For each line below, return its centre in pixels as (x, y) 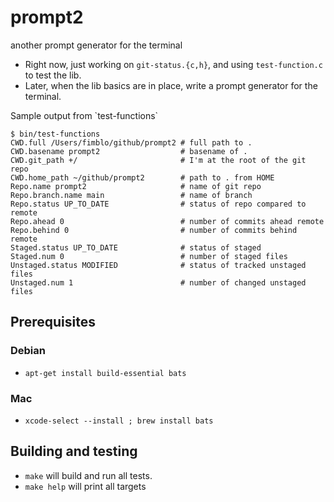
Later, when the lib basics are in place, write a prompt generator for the (171, 85)
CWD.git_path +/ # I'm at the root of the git (158, 160)
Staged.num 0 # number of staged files (149, 256)
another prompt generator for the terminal (96, 45)
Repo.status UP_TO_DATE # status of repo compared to (158, 204)
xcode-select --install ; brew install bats (119, 421)
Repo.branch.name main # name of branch (131, 195)
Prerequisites (53, 322)
